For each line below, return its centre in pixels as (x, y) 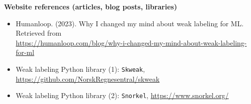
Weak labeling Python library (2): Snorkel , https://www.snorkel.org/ (122, 95)
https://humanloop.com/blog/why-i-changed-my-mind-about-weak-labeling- (131, 42)
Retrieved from (39, 33)
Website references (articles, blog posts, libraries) (91, 6)
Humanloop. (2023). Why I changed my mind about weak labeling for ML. (129, 23)
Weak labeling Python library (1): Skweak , (80, 69)
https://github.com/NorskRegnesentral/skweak (87, 78)
